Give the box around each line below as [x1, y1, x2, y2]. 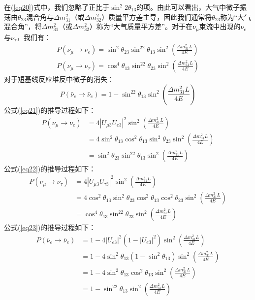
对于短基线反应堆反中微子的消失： [4, 74, 114, 84]
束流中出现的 [199, 21, 241, 32]
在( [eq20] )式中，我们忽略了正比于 [4, 2, 110, 12]
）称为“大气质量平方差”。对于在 [89, 21, 192, 32]
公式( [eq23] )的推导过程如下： [4, 222, 96, 233]
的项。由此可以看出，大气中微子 [136, 2, 240, 12]
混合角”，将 [4, 21, 42, 32]
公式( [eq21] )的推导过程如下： [4, 104, 96, 115]
